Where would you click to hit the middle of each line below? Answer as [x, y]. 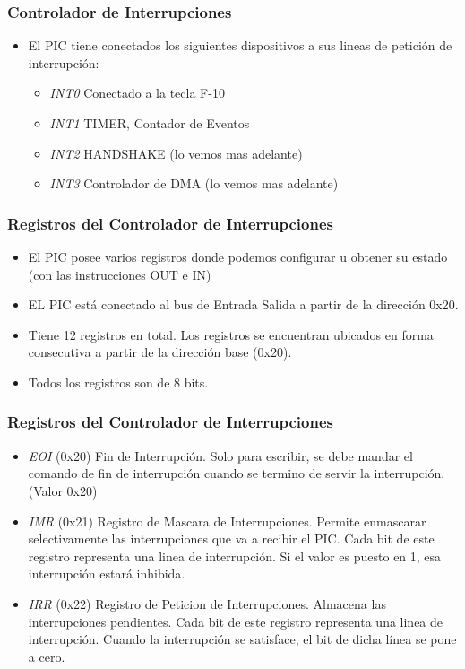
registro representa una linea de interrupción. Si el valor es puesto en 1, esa [235, 556]
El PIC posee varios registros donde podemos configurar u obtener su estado [238, 256]
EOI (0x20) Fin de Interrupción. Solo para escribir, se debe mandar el [220, 455]
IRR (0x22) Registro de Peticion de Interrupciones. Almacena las [207, 603]
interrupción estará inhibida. [107, 573]
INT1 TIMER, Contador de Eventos [150, 123]
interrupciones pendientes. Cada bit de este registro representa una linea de [236, 621]
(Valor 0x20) [63, 490]
